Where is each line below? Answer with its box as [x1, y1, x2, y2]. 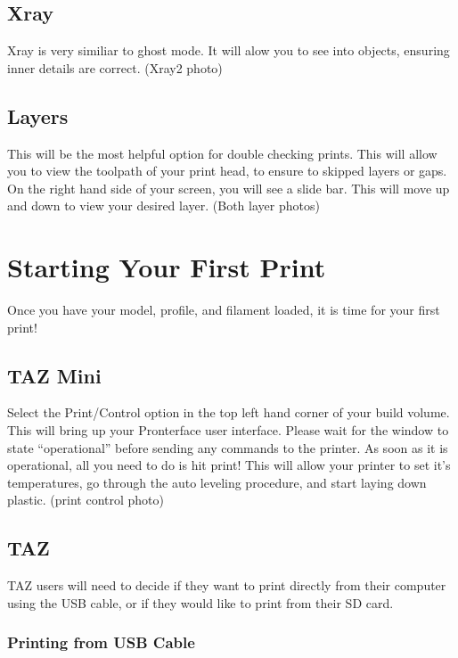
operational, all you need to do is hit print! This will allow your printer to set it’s [7, 456, 451, 474]
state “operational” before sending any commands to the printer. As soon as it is [7, 438, 448, 456]
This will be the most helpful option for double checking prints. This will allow [7, 144, 438, 162]
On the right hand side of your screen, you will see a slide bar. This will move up [7, 178, 450, 197]
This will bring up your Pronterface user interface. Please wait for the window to [7, 421, 449, 440]
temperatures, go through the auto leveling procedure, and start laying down [7, 473, 427, 491]
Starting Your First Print [7, 249, 326, 285]
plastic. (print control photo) [7, 490, 164, 509]
